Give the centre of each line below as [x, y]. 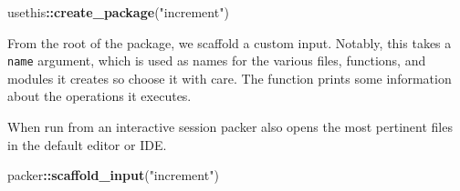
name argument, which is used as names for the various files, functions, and [217, 60]
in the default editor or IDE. [87, 144]
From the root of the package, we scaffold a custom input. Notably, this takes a [230, 42]
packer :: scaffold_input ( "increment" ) [113, 175]
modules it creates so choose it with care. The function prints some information [230, 78]
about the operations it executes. [99, 96]
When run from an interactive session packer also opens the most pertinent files [230, 127]
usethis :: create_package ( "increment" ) [118, 12]
